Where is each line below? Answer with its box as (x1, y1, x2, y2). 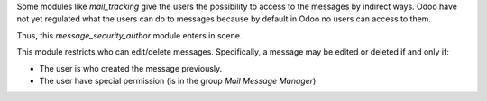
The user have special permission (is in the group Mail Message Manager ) (39, 75, 317, 86)
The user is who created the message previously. (39, 63, 223, 73)
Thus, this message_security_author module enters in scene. (16, 29, 243, 40)
